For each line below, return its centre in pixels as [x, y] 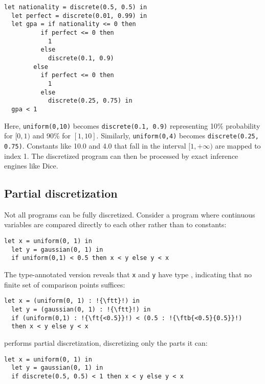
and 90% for [52, 136]
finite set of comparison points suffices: [65, 284]
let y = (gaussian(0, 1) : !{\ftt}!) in [81, 309]
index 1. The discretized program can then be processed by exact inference [121, 155]
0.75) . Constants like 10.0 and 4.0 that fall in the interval [95, 145]
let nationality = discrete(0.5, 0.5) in [76, 7]
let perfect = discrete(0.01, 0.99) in [79, 16]
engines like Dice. [31, 166]
